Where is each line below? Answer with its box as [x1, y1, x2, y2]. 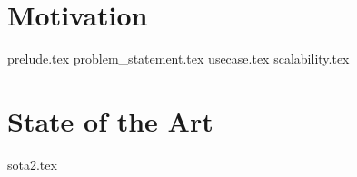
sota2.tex [7, 154, 57, 173]
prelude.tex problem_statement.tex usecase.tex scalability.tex [7, 49, 350, 68]
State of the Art [7, 102, 213, 139]
